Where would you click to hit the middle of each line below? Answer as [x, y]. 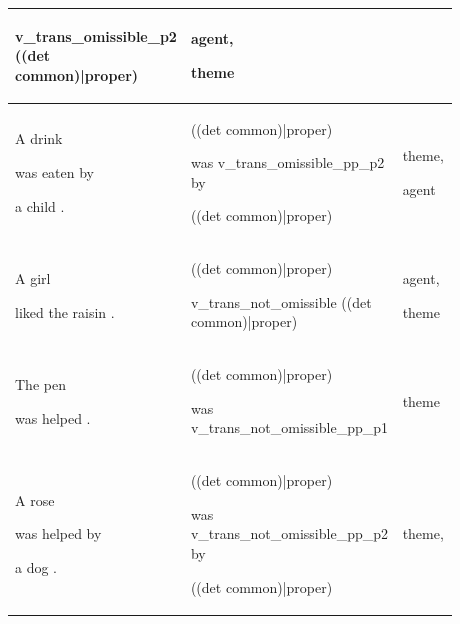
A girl [33, 277]
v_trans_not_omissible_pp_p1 [289, 427]
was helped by [58, 533]
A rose [35, 499]
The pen [40, 383]
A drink [39, 138]
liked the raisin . [65, 311]
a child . [40, 205]
